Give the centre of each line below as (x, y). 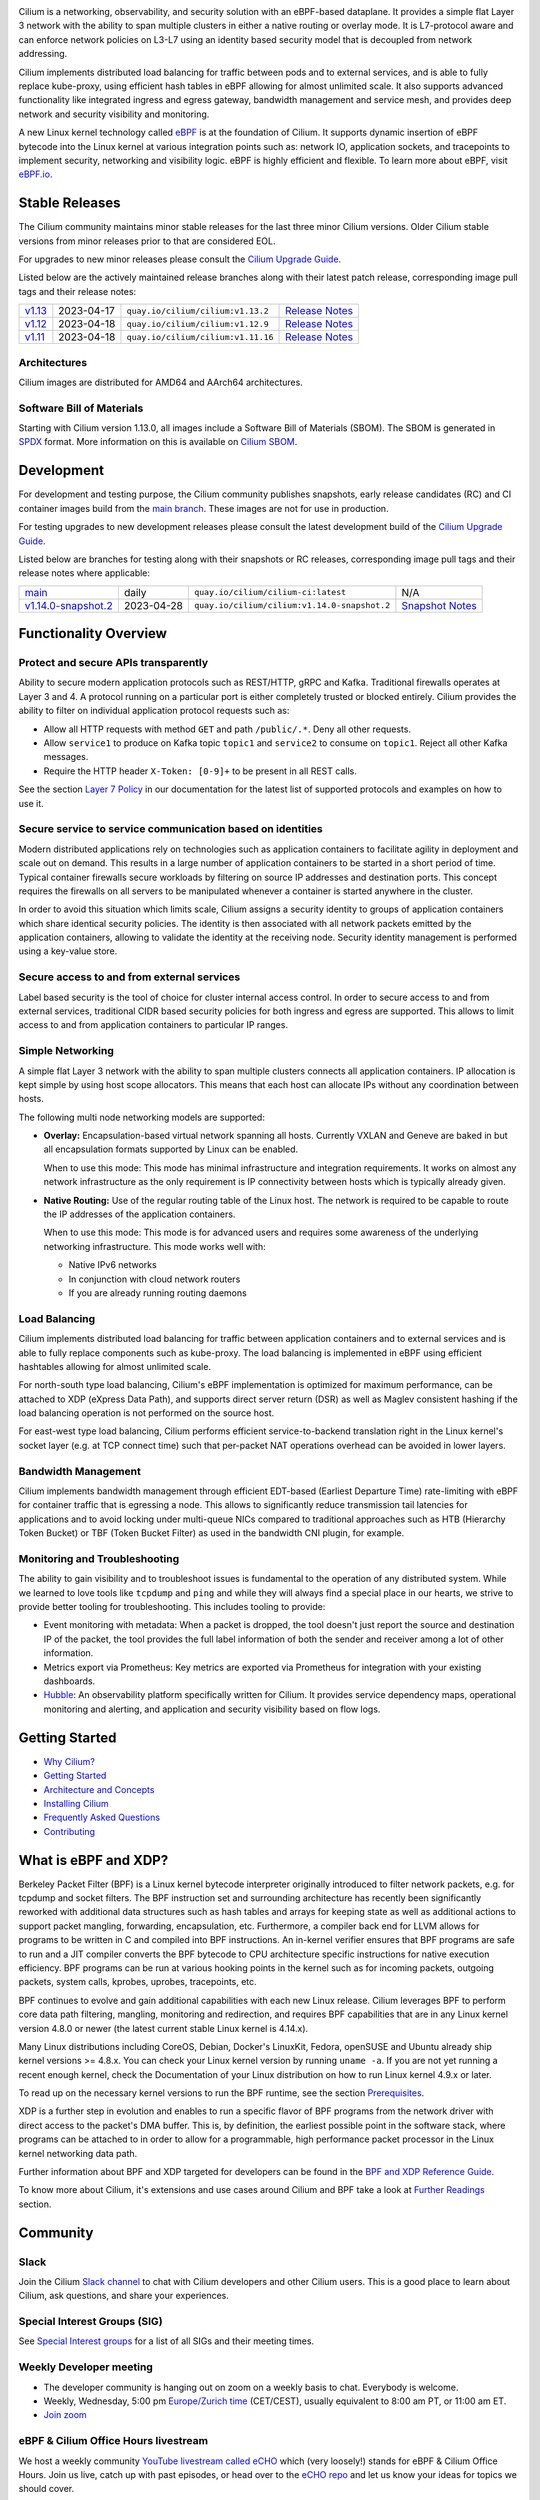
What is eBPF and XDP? (93, 1860)
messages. (66, 757)
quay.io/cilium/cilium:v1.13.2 (197, 310)
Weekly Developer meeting (86, 2367)
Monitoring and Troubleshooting (99, 1558)
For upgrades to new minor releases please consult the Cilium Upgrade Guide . (180, 259)
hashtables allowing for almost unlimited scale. (115, 1366)
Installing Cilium (76, 1803)
